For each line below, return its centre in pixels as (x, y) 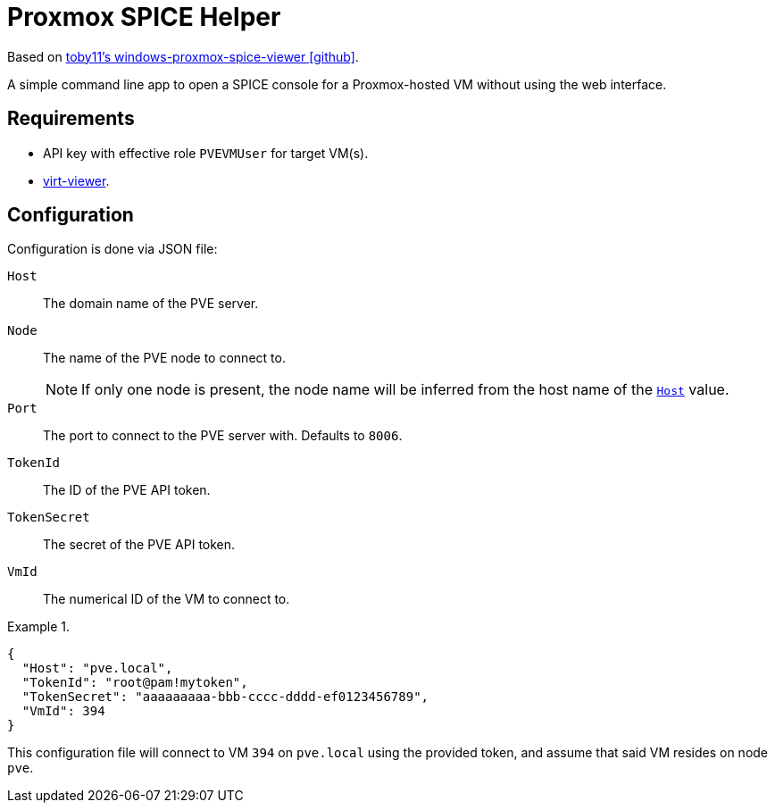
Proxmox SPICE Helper (144, 17)
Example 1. (38, 627)
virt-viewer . (76, 180)
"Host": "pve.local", (97, 668)
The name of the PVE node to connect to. (164, 358)
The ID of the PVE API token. (127, 490)
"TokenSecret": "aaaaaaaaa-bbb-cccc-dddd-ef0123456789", (225, 697)
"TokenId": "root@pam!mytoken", (135, 683)
